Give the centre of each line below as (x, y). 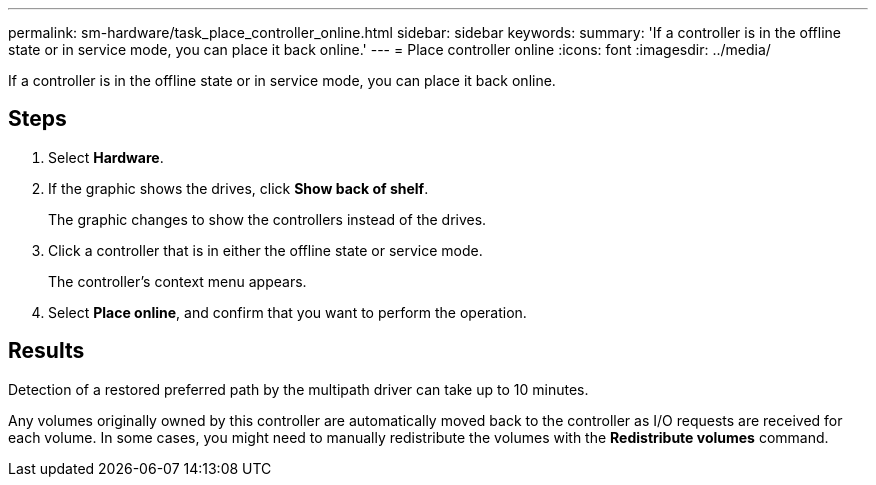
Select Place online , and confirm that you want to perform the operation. (287, 312)
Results (46, 351)
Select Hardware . (106, 157)
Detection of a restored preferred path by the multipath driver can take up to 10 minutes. (298, 389)
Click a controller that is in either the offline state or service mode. (265, 250)
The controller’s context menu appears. (177, 281)
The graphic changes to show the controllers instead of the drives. (267, 219)
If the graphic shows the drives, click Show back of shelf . (238, 188)
